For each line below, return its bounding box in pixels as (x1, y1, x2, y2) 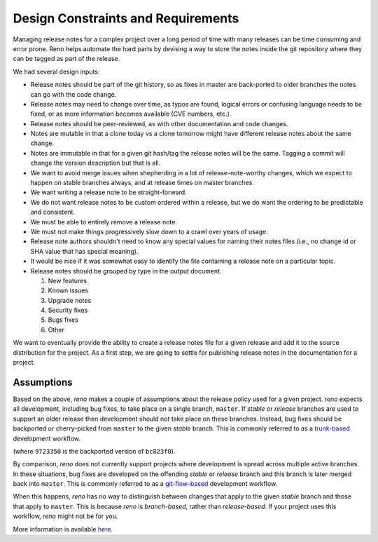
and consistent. (30, 208, 75, 217)
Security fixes (48, 306, 88, 315)
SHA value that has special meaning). (30, 247, 139, 255)
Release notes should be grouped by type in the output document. (30, 266, 222, 275)
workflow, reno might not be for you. (13, 512, 118, 520)
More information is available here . (13, 524, 113, 533)
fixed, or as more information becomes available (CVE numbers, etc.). (30, 109, 232, 118)
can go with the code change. (30, 90, 117, 98)
